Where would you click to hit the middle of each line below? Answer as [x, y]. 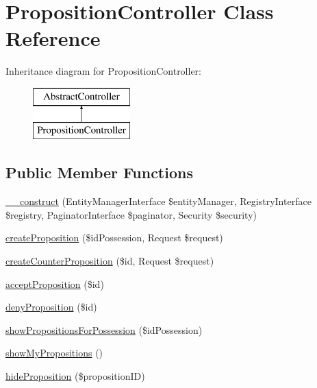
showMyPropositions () [54, 353]
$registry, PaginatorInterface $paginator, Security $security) [131, 214]
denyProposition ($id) [51, 307]
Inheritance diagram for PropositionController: [104, 71]
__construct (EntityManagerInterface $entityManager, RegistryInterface [158, 201]
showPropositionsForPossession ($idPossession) [104, 329]
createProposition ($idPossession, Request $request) [114, 238]
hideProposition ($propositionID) [75, 376]
